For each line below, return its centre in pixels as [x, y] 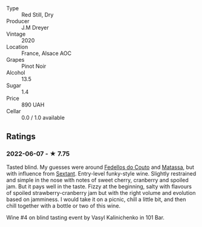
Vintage [16, 34]
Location [17, 47]
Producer [18, 21]
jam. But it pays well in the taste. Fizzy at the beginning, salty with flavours [99, 186]
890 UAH [33, 105]
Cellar [14, 111]
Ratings [21, 137]
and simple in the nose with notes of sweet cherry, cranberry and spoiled [97, 180]
